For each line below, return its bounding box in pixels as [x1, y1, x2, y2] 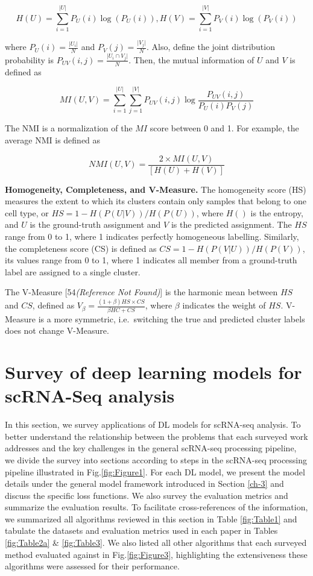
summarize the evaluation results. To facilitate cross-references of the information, [5, 501, 308, 513]
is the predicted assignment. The [171, 218, 292, 231]
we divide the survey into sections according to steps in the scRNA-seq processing [5, 453, 308, 466]
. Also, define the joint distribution [147, 40, 275, 53]
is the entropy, [250, 206, 303, 219]
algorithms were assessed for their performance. [5, 560, 180, 572]
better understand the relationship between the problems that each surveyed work [5, 430, 308, 442]
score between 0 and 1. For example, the [150, 122, 299, 134]
